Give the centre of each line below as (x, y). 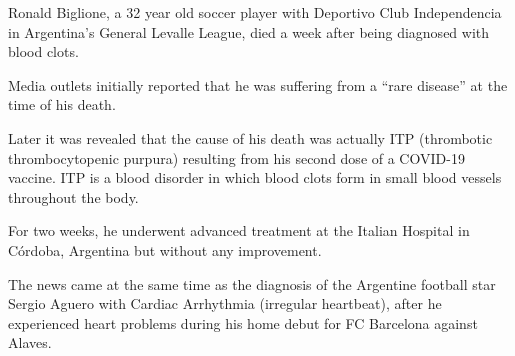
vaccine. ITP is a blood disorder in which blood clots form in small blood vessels (255, 177)
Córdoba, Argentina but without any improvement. (165, 249)
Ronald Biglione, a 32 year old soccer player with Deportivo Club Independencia (255, 12)
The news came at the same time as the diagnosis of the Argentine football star (252, 283)
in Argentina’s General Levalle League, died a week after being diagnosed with (249, 31)
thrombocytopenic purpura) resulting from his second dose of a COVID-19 (236, 157)
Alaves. (30, 342)
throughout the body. (73, 196)
